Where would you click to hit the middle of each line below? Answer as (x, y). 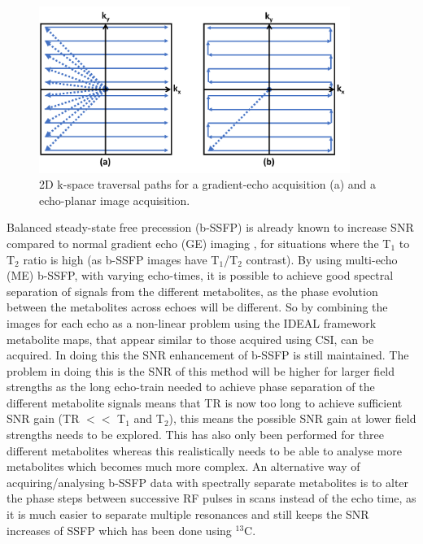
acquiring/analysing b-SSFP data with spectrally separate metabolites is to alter (208, 482)
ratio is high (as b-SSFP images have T (121, 259)
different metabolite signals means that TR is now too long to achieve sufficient (205, 402)
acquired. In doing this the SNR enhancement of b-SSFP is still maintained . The (208, 355)
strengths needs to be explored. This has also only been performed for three (195, 435)
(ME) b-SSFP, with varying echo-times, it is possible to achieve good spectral (200, 275)
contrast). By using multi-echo (322, 259)
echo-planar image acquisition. (115, 200)
